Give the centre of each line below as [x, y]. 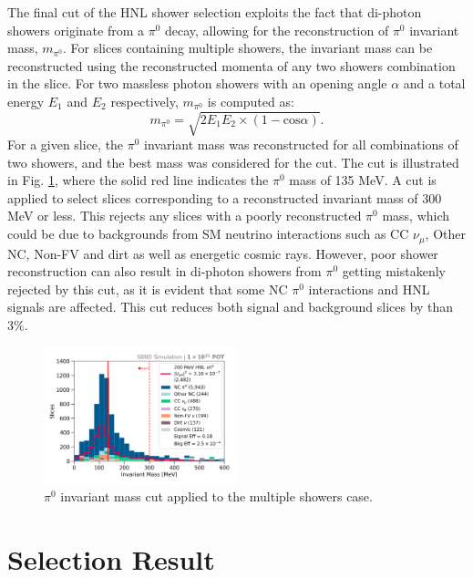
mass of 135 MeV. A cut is [363, 180]
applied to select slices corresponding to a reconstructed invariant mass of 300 [225, 197]
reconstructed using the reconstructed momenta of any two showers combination [231, 65]
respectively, [144, 101]
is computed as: [251, 101]
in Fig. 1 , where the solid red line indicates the [138, 180]
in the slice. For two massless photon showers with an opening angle [197, 83]
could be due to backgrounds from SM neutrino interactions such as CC [208, 234]
